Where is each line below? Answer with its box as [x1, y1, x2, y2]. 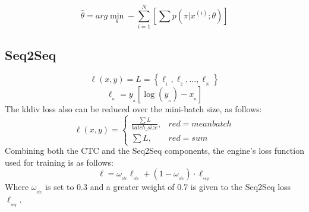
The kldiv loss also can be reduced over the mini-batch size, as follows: [5, 103, 262, 115]
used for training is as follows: [5, 156, 113, 168]
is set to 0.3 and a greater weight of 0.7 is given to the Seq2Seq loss [45, 181, 291, 193]
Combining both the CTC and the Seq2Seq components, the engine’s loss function [5, 144, 304, 157]
